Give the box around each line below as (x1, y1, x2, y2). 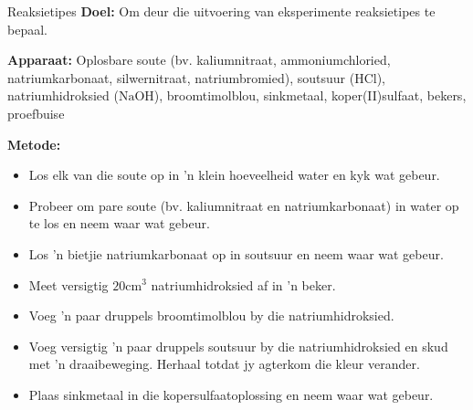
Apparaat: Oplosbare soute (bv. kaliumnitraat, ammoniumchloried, (7, 50, 391, 69)
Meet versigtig (28, 275, 109, 294)
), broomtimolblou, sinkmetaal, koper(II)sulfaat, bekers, (153, 86, 467, 105)
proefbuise (7, 103, 65, 122)
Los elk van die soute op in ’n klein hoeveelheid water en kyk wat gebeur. (28, 165, 440, 184)
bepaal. (7, 19, 47, 38)
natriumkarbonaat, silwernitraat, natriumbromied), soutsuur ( (7, 68, 355, 87)
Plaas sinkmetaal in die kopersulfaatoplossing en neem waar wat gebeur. (28, 384, 434, 404)
